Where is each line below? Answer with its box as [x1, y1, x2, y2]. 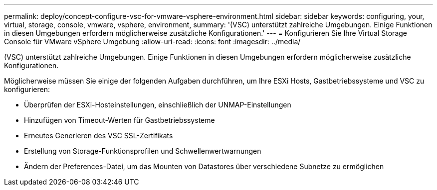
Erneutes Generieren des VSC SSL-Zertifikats [24, 131, 173, 140]
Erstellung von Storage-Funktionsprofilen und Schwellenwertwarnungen [24, 147, 261, 155]
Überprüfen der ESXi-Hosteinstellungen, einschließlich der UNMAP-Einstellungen [24, 100, 291, 109]
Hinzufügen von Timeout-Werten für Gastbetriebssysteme [24, 116, 215, 124]
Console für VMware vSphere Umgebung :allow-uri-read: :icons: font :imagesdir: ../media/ [4, 37, 301, 46]
